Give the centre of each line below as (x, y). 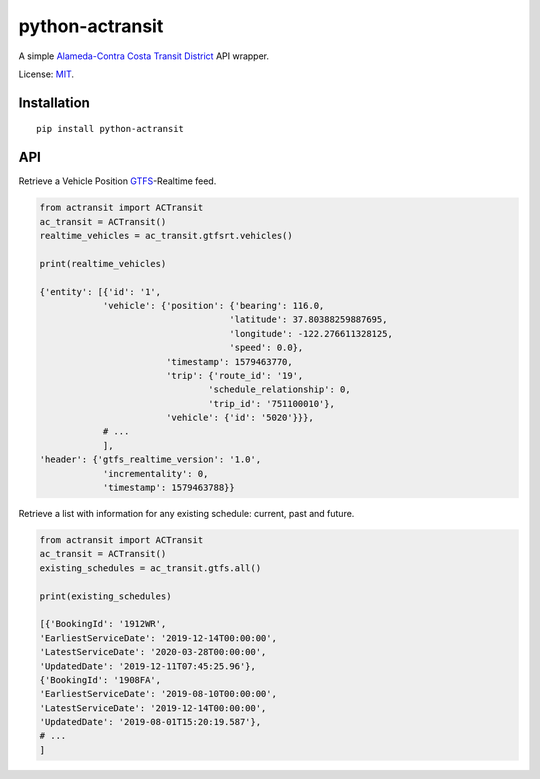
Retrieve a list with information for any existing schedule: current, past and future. (186, 514)
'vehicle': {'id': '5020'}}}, (239, 418)
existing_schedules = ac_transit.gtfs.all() (150, 568)
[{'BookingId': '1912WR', (103, 624)
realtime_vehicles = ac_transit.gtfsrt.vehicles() (166, 236)
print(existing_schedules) (105, 596)
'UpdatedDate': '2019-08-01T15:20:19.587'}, (150, 722)
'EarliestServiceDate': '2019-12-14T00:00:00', (158, 638)
